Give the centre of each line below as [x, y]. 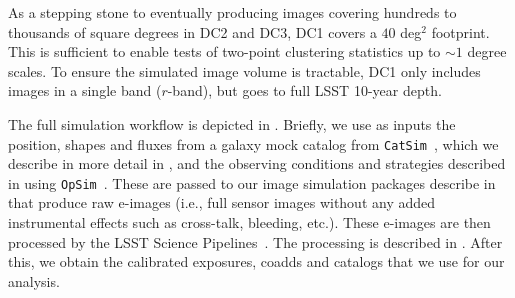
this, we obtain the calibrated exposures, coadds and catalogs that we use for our [256, 261]
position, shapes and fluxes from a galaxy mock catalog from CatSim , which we [253, 143]
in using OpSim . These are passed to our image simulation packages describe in [252, 182]
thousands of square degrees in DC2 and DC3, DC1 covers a [192, 31]
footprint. [460, 31]
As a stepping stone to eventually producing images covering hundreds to [232, 12]
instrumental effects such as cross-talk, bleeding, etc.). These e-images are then [249, 222]
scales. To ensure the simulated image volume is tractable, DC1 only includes [244, 70]
